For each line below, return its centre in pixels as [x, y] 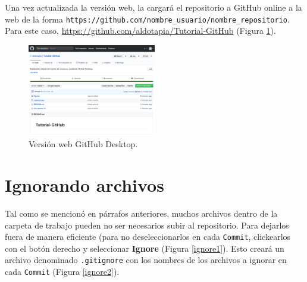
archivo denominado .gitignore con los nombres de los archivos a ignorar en [146, 260]
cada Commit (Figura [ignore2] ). [62, 272]
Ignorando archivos [84, 185]
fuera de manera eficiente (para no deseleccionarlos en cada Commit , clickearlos [148, 237]
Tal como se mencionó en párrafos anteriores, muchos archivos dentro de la [141, 213]
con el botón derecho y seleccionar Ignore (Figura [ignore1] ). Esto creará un [145, 248]
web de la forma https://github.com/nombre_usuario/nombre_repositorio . [147, 19]
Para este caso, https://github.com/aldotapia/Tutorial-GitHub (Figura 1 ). [140, 31]
